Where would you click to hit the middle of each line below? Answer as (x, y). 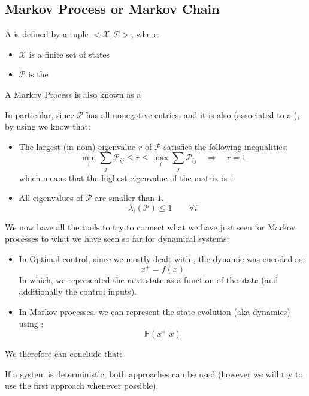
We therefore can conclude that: (63, 354)
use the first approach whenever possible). (82, 385)
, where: (146, 34)
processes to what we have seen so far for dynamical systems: (117, 238)
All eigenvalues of (51, 198)
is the (38, 74)
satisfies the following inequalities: (226, 146)
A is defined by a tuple (47, 34)
